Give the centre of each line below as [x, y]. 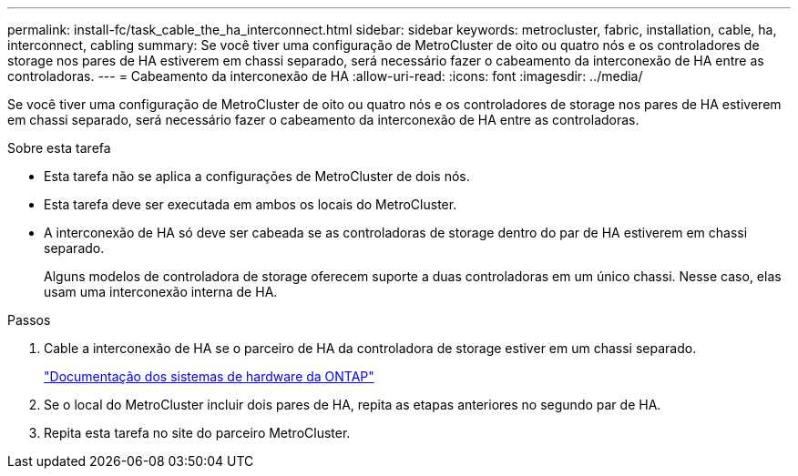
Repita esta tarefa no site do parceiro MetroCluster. [197, 433]
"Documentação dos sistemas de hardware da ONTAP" [209, 376]
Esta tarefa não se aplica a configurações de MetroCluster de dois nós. [257, 176]
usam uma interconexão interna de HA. [161, 292]
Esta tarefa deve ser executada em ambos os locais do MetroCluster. [251, 204]
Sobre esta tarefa [59, 148]
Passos [29, 320]
